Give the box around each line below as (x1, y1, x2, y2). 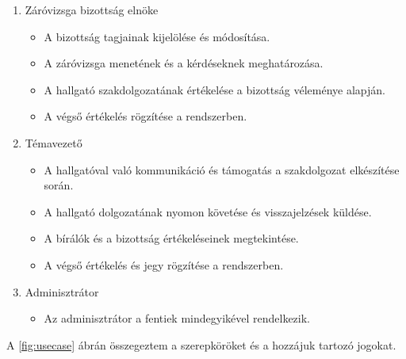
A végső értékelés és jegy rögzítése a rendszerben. (44, 256, 284, 273)
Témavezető (25, 134, 82, 151)
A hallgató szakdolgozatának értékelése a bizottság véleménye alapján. (44, 81, 385, 97)
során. (44, 177, 74, 193)
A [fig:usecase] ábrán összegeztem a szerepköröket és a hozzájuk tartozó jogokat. (6, 336, 396, 353)
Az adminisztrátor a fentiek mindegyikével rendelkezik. (44, 310, 311, 327)
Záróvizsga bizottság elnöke (25, 2, 159, 17)
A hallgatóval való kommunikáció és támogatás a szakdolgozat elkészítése (44, 161, 400, 178)
